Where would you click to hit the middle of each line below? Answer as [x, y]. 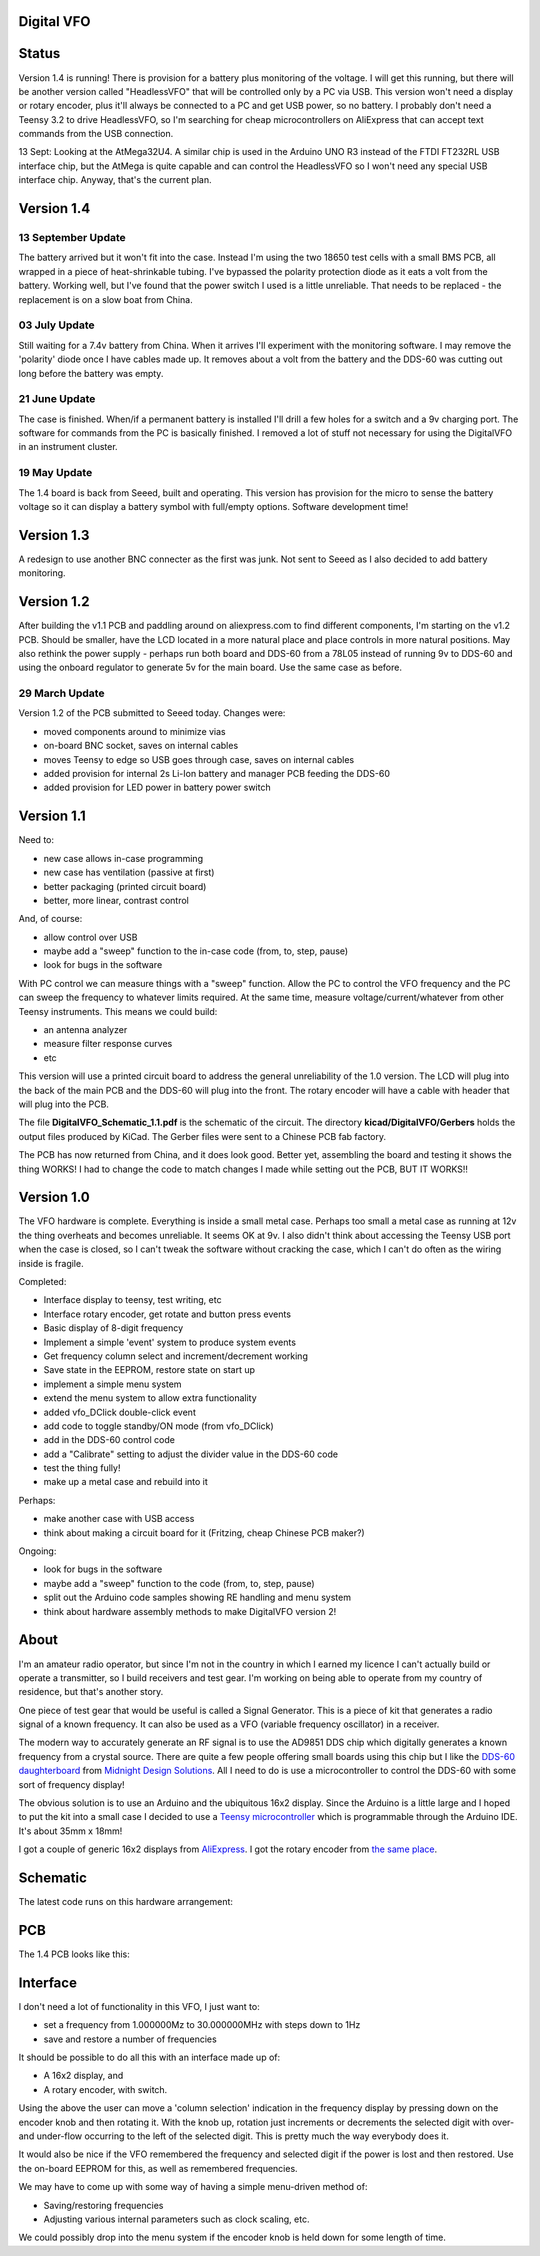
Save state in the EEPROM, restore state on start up [149, 1370]
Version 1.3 [54, 535]
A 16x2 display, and [83, 2076]
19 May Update [55, 473]
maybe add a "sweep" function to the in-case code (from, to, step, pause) [196, 951]
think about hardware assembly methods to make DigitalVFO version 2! [190, 1611]
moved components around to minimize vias [134, 731]
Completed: [42, 1282]
